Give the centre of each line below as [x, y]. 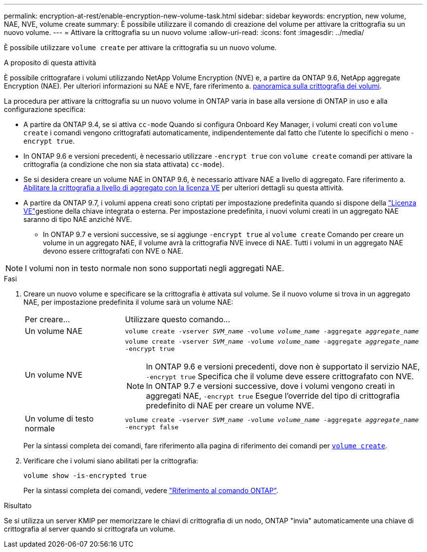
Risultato [18, 506]
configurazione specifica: [45, 109]
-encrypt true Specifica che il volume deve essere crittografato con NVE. [280, 376]
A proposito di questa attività [50, 63]
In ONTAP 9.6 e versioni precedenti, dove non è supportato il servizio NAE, [283, 367]
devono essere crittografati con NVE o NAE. [113, 251]
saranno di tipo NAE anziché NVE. [78, 219]
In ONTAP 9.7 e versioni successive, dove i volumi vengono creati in [270, 386]
